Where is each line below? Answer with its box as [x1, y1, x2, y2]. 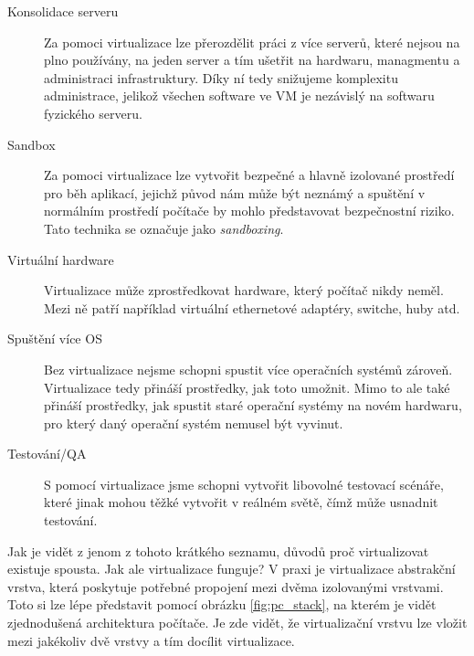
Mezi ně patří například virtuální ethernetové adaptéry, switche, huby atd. [44, 298, 460, 317]
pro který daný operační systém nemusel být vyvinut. [44, 413, 343, 432]
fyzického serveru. [44, 103, 142, 122]
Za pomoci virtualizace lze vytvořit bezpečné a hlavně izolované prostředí [44, 165, 455, 185]
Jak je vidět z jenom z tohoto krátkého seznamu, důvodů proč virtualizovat [7, 541, 429, 560]
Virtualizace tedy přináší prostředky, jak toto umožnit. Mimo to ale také [44, 377, 450, 397]
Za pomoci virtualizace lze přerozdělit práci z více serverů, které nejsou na [44, 32, 460, 51]
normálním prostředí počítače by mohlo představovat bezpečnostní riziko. [44, 201, 455, 220]
